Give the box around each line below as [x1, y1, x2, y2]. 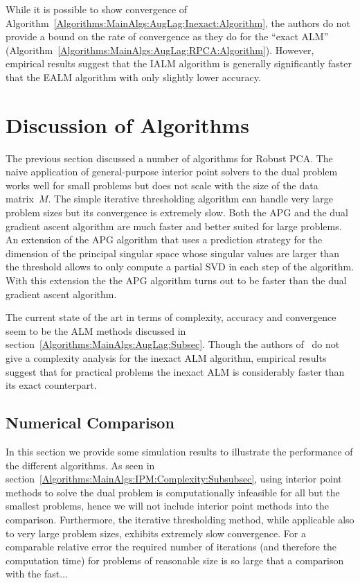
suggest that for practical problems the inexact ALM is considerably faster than [6, 364, 345, 378]
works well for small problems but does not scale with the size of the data [6, 177, 318, 192]
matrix [6, 191, 34, 206]
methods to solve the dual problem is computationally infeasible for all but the [6, 485, 340, 499]
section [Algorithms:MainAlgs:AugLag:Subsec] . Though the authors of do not [6, 337, 340, 351]
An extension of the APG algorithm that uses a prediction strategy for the [6, 232, 323, 247]
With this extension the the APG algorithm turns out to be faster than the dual [6, 273, 347, 288]
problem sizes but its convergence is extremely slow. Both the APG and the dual [6, 205, 348, 220]
